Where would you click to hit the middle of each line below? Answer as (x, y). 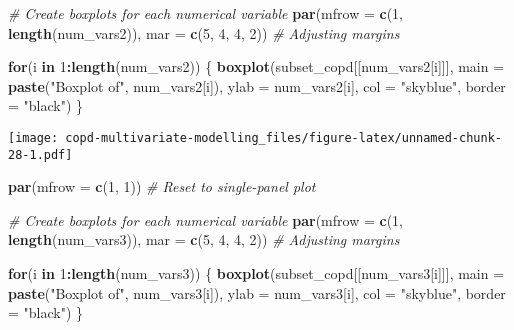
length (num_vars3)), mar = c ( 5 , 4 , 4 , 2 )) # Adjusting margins (204, 239)
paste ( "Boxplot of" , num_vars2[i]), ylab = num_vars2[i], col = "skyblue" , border (257, 85)
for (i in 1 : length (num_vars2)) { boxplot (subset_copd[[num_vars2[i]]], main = (256, 66)
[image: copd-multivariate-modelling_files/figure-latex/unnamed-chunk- (255, 137)
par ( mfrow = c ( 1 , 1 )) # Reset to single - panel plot (162, 186)
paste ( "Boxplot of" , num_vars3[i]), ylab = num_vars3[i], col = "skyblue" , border (257, 292)
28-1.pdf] (40, 154)
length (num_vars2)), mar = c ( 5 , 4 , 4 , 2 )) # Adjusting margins (204, 32)
